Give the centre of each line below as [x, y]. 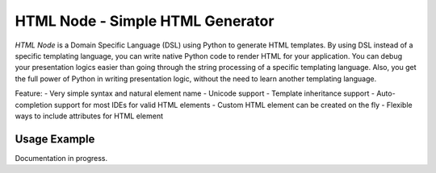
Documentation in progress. [61, 158]
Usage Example [55, 139]
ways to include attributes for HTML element [89, 116]
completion [34, 105]
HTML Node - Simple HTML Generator [145, 21]
